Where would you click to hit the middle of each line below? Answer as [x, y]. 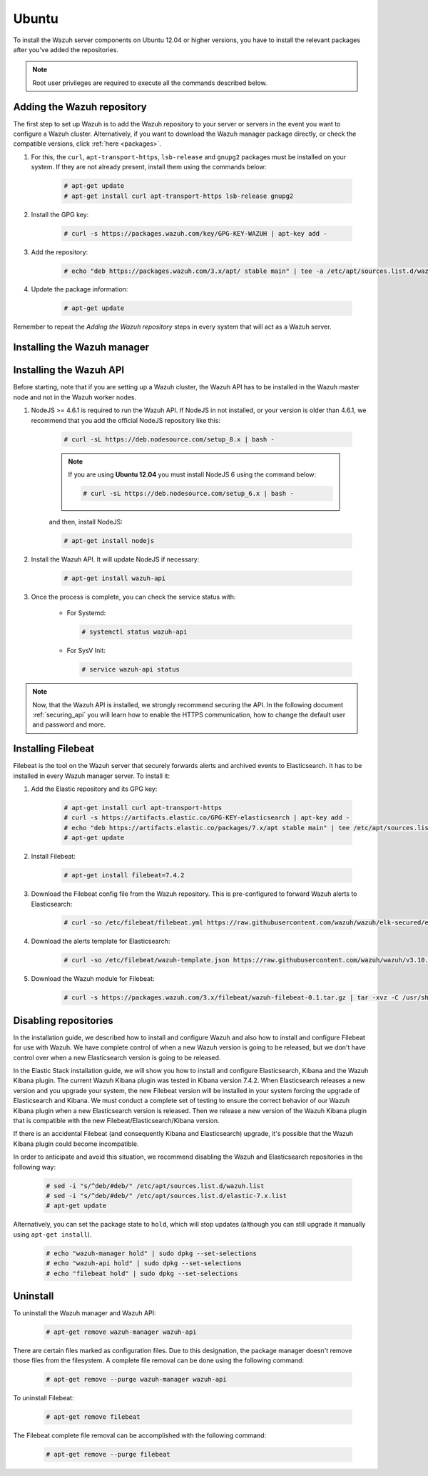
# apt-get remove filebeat [93, 1417]
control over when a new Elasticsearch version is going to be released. [117, 1057]
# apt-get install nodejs [109, 540]
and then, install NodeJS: [86, 522]
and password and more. [69, 724]
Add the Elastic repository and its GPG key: [94, 789]
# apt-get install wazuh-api [115, 578]
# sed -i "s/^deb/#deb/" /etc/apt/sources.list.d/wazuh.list [155, 1186]
